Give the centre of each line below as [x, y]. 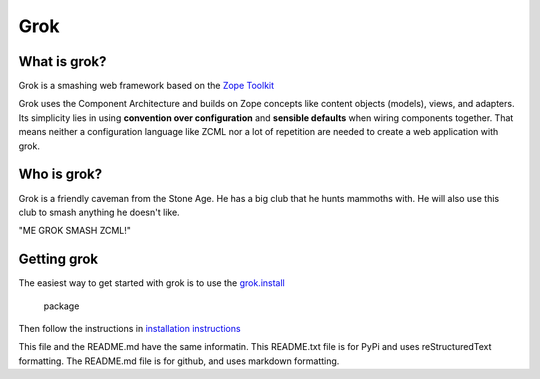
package [61, 306]
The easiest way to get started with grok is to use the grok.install [151, 283]
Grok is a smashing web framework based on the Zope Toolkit [146, 86]
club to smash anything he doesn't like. [99, 212]
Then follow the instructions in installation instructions [129, 328]
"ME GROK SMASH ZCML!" [75, 231]
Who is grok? [60, 174]
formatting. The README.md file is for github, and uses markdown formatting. [179, 361]
